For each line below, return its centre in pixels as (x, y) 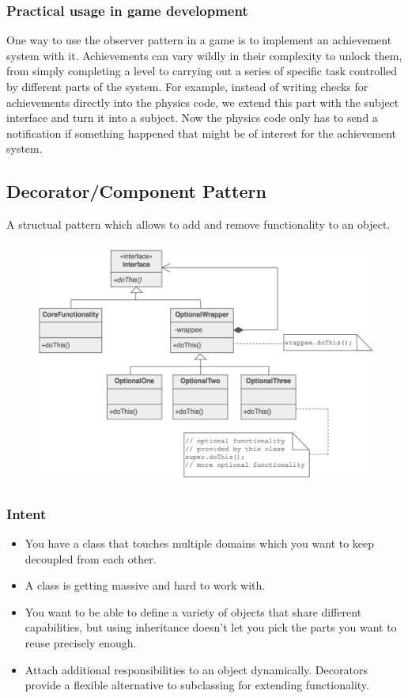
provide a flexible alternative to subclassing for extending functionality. (197, 685)
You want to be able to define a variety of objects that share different (193, 611)
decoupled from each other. (91, 558)
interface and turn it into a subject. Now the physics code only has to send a (192, 118)
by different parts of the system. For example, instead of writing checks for (187, 86)
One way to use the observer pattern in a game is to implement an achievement (199, 40)
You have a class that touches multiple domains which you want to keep (200, 542)
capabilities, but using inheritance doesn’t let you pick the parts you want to (211, 627)
